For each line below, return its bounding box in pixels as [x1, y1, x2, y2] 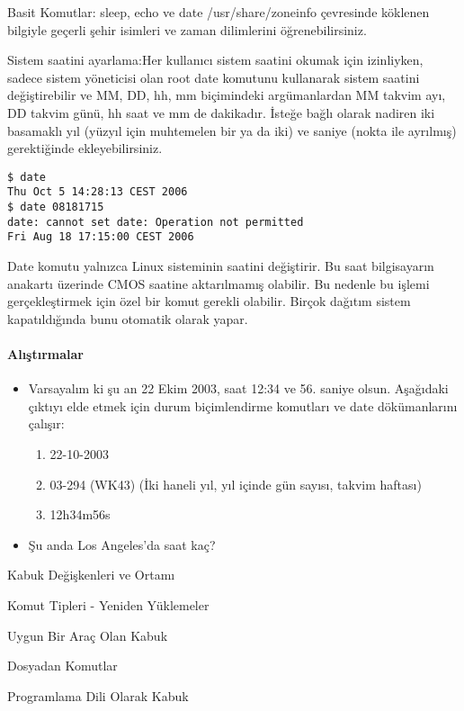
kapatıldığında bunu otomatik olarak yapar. [7, 309, 248, 328]
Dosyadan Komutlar [7, 656, 118, 675]
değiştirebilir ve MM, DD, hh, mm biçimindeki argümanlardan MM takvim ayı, [7, 85, 446, 104]
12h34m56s [49, 505, 111, 524]
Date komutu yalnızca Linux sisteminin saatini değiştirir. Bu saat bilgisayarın [7, 256, 434, 275]
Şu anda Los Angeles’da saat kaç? [28, 535, 216, 553]
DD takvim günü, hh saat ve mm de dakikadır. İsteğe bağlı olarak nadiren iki [7, 103, 435, 121]
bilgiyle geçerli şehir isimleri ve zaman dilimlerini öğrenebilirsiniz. [7, 20, 367, 39]
